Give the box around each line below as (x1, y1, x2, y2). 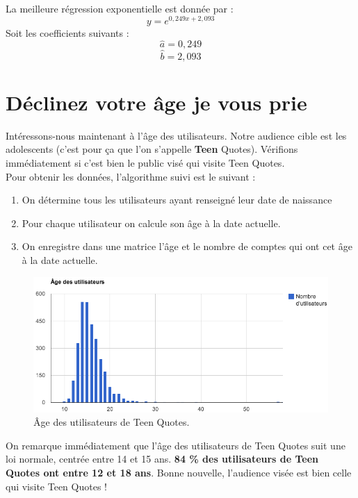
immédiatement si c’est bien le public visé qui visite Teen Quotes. (6, 156, 285, 170)
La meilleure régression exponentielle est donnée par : (6, 1, 234, 15)
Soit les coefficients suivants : (6, 25, 129, 40)
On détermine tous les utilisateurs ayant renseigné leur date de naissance (22, 192, 332, 207)
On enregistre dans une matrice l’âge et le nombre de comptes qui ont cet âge (22, 239, 352, 254)
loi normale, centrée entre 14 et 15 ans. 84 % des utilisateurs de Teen (6, 451, 319, 466)
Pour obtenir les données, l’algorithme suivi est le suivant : (6, 169, 256, 183)
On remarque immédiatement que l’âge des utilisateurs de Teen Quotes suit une (6, 438, 345, 452)
